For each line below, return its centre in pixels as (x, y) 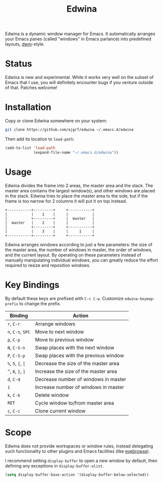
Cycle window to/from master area (74, 403)
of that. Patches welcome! (31, 88)
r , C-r (14, 324)
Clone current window (60, 411)
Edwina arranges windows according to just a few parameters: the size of (79, 244)
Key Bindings (32, 285)
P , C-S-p (16, 355)
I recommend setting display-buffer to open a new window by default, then (81, 461)
